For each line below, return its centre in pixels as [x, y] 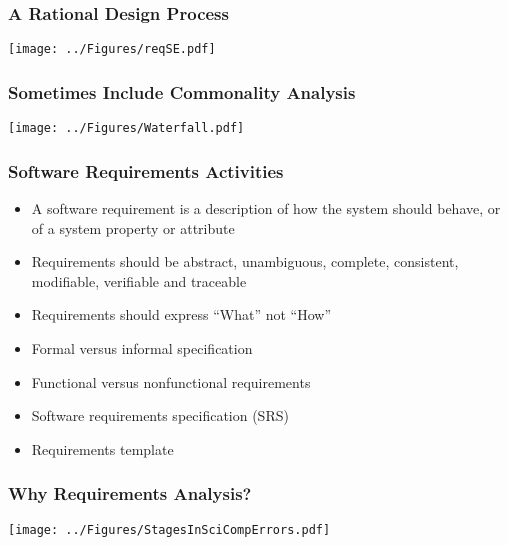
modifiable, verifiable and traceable [139, 280]
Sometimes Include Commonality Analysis [182, 91]
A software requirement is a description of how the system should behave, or [266, 207]
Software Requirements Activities [146, 170]
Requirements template [102, 448]
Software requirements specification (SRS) [160, 415]
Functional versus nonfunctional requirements [171, 381]
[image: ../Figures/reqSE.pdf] [112, 49]
